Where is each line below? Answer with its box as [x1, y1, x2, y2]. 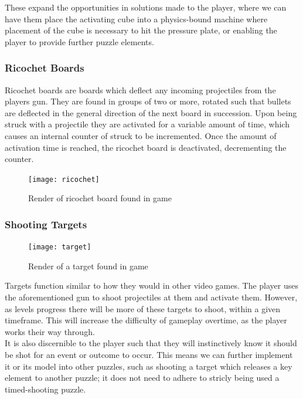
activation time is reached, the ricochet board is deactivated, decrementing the [5, 141, 287, 153]
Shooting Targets [5, 217, 87, 231]
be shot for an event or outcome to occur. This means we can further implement [5, 349, 293, 361]
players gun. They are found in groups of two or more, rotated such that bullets [5, 95, 291, 107]
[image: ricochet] [28, 175, 100, 184]
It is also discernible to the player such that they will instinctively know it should [5, 337, 297, 349]
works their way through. [5, 325, 95, 337]
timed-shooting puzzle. [5, 383, 86, 395]
